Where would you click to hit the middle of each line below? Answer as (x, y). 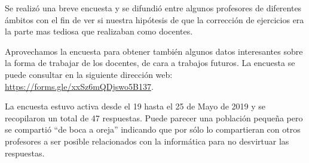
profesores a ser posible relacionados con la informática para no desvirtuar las (147, 141)
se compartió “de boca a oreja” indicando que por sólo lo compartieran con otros (153, 129)
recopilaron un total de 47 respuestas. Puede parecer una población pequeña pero (154, 117)
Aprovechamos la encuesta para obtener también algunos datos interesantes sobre (154, 51)
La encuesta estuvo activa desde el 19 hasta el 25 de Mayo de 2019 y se (135, 106)
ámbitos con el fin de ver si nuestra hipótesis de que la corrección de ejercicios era (154, 19)
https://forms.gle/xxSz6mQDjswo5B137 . (79, 86)
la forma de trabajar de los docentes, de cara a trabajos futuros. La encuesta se (150, 63)
